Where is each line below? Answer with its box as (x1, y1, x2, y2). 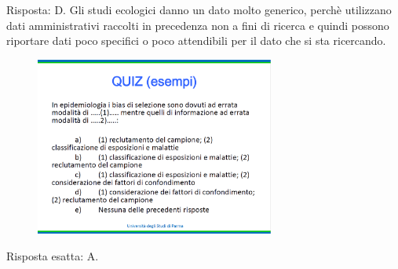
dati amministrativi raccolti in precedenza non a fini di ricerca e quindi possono (6, 17, 389, 33)
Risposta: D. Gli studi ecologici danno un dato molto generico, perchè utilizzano (6, 2, 392, 17)
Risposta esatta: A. (6, 247, 99, 263)
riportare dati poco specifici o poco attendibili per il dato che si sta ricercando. (6, 32, 386, 49)
